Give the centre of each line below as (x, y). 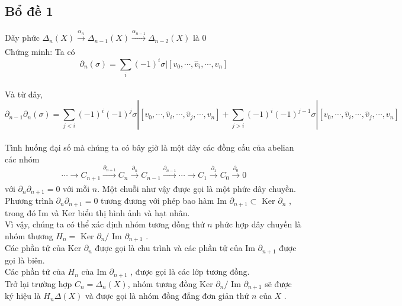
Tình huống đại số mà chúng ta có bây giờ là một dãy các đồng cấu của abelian (149, 147)
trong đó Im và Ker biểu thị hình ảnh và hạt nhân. (97, 212)
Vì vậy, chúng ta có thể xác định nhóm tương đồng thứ (105, 224)
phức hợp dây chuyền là (258, 224)
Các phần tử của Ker (43, 248)
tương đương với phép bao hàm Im (164, 201)
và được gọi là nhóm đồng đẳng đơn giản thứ (167, 296)
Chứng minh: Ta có (40, 51)
